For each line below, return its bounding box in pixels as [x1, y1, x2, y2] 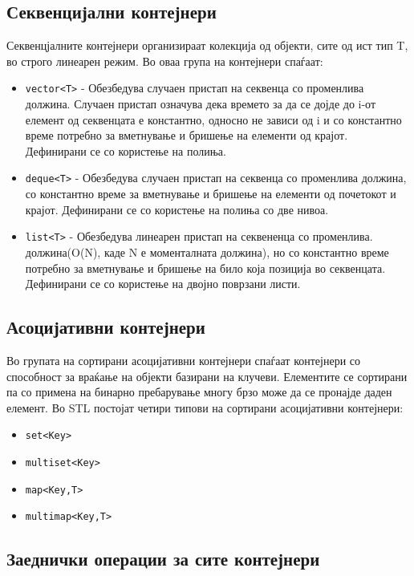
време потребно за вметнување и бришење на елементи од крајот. [25, 127, 348, 144]
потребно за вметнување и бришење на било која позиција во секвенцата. [25, 259, 386, 276]
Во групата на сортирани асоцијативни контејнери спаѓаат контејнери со [6, 351, 361, 368]
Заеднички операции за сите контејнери [6, 546, 320, 571]
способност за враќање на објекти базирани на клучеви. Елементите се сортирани [6, 367, 408, 384]
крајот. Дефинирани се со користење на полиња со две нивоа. [25, 201, 329, 217]
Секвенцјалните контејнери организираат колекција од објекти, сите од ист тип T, [6, 37, 408, 54]
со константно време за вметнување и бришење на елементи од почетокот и [25, 185, 396, 202]
